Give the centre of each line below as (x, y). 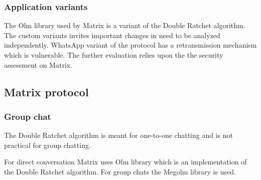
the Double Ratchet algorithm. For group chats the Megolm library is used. (120, 171)
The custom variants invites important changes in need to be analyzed (112, 35)
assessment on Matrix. (38, 64)
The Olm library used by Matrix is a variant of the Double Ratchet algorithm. (125, 25)
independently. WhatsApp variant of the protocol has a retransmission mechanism (130, 45)
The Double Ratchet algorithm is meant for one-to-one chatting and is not (118, 135)
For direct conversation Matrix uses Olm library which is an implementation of (125, 162)
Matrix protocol (46, 92)
